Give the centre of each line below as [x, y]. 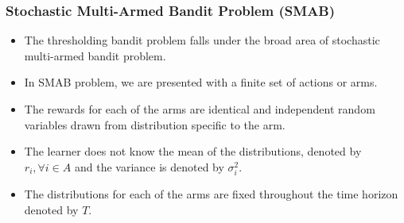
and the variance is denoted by [149, 166]
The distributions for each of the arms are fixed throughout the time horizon [211, 193]
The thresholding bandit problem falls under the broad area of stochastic [202, 40]
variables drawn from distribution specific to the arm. [155, 124]
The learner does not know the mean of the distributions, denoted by [193, 151]
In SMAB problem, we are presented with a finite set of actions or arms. [201, 82]
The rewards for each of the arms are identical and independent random [200, 109]
